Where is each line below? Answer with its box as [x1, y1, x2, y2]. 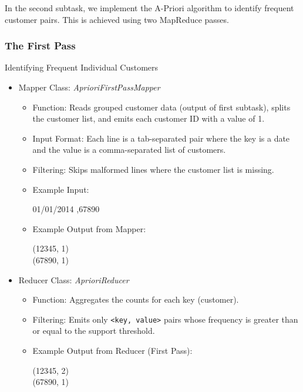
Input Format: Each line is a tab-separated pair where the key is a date [32, 132, 290, 144]
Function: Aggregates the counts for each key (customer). [32, 293, 239, 306]
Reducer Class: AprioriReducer [18, 273, 129, 286]
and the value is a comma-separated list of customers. [32, 143, 226, 156]
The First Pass [5, 38, 76, 53]
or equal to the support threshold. [32, 324, 155, 337]
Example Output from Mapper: [32, 222, 146, 234]
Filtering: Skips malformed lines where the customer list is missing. [32, 163, 274, 175]
